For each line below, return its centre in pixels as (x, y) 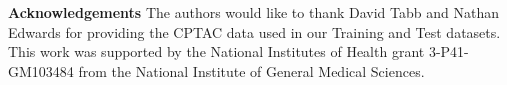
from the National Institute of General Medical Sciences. (251, 70)
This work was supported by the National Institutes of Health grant (216, 51)
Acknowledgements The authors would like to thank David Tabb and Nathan (253, 12)
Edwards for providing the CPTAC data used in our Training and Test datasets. (254, 31)
